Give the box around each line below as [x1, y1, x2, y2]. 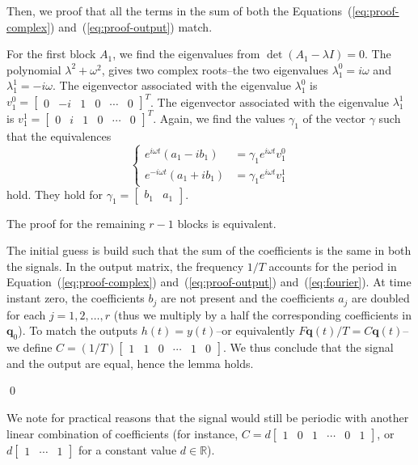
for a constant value [78, 441, 177, 458]
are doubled [352, 290, 410, 306]
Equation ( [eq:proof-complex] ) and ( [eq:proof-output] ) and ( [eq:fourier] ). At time [6, 273, 412, 290]
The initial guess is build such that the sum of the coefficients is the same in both [6, 242, 412, 259]
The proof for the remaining [6, 214, 146, 231]
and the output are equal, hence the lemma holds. [6, 354, 254, 371]
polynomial [6, 61, 61, 78]
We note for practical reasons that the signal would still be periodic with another [6, 409, 409, 426]
